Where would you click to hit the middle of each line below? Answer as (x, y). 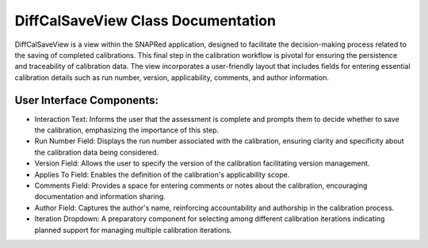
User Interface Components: (86, 100)
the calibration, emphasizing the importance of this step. (127, 130)
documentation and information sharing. (100, 196)
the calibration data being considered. (96, 152)
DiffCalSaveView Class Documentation (145, 21)
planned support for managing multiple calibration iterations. (134, 230)
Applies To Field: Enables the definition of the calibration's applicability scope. (162, 174)
